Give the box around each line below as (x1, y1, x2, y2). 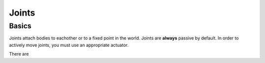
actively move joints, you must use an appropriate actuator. (9, 42, 129, 48)
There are (9, 51, 29, 57)
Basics (9, 21, 32, 30)
